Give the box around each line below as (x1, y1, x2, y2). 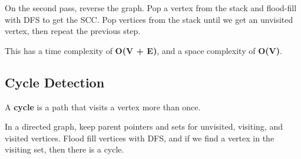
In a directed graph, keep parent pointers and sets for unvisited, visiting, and (5, 120, 283, 133)
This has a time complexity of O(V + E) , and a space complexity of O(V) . (5, 44, 282, 56)
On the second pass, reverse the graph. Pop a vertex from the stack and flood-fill (5, 2, 297, 13)
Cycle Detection (5, 73, 105, 91)
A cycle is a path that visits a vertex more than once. (5, 100, 201, 113)
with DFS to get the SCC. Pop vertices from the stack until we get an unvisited (5, 13, 293, 25)
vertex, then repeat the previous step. (5, 25, 141, 37)
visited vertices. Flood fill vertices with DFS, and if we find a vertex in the (5, 131, 274, 144)
